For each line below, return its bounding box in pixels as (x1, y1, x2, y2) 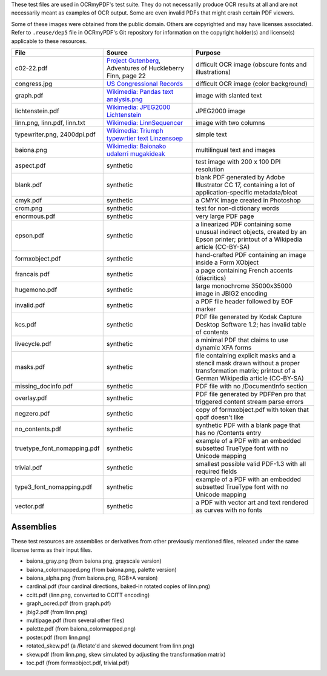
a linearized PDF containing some (196, 220, 292, 228)
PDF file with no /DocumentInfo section (196, 382, 308, 390)
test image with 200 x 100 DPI (196, 157, 281, 166)
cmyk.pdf (15, 196, 42, 204)
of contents (196, 328, 228, 336)
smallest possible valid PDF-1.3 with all (196, 459, 306, 468)
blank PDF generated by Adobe (196, 173, 285, 181)
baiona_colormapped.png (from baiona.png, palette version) (26, 566, 177, 573)
